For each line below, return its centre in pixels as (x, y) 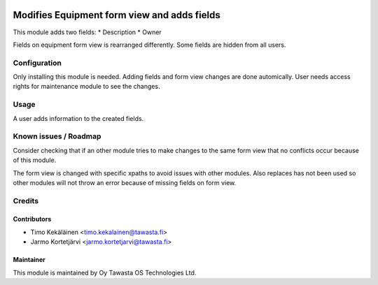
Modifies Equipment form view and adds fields (117, 15)
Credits (26, 200)
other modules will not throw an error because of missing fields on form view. (125, 182)
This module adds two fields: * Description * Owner (87, 32)
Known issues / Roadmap (57, 136)
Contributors (32, 219)
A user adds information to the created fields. (78, 118)
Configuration (37, 63)
